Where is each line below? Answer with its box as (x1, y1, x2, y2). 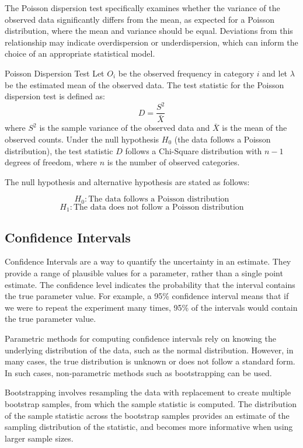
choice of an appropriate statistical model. (5, 47, 155, 60)
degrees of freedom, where (5, 156, 97, 168)
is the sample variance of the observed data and (39, 121, 210, 134)
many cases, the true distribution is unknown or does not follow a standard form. (5, 355, 295, 367)
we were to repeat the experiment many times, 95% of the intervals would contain (5, 301, 298, 313)
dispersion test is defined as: (5, 90, 105, 102)
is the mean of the (222, 121, 287, 134)
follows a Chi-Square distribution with (125, 144, 262, 157)
